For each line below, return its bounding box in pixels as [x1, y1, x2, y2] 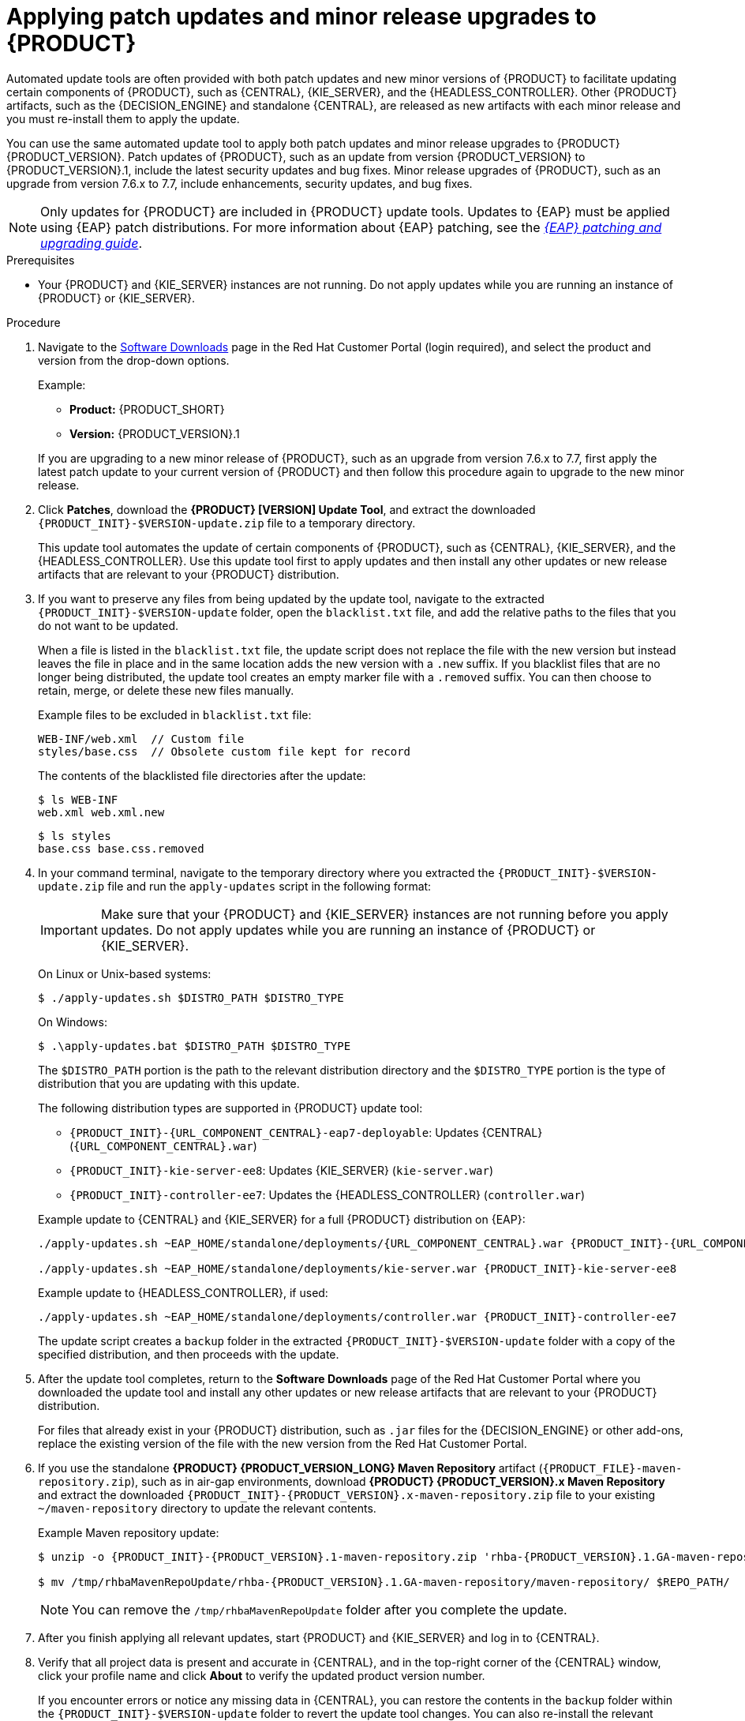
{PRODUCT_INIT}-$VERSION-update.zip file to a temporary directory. [38, 516, 416, 530]
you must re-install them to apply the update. [6, 111, 240, 126]
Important [40, 921, 98, 938]
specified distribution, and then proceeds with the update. [38, 1347, 339, 1361]
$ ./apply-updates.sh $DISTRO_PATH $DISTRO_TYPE [38, 991, 344, 1004]
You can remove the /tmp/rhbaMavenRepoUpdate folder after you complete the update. [72, 1601, 567, 1618]
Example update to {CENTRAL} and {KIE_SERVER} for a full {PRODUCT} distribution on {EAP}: [38, 1212, 526, 1226]
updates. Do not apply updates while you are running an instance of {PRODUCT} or [100, 921, 596, 938]
